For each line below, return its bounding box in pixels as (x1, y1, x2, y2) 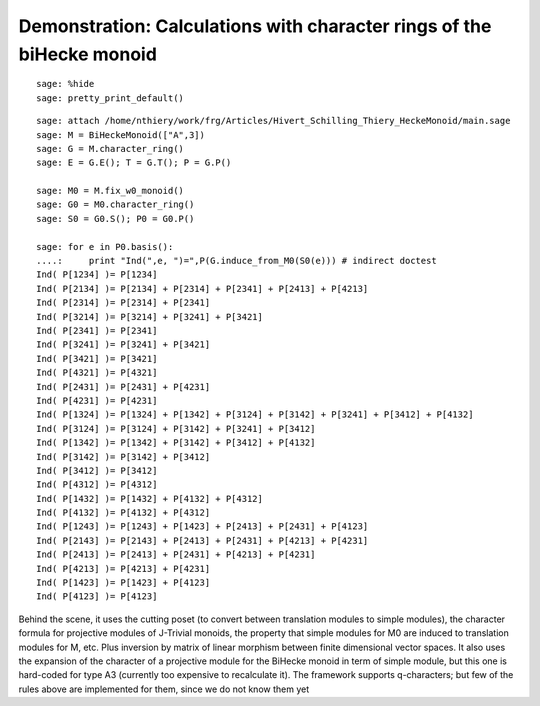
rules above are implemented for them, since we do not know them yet (18, 683, 310, 695)
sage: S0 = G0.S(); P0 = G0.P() (36, 213, 195, 224)
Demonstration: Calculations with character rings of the (18, 15, 492, 37)
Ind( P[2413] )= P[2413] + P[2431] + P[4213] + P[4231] (36, 549, 316, 560)
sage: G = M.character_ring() (36, 143, 185, 154)
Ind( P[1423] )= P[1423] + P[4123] (36, 577, 211, 589)
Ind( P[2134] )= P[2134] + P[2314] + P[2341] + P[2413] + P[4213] (36, 283, 369, 294)
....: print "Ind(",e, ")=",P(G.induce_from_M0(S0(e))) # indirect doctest (36, 255, 437, 267)
